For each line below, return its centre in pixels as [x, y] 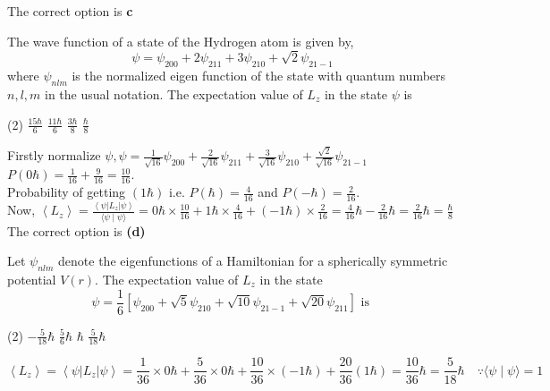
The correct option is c [70, 11]
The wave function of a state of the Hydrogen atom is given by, [181, 41]
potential [32, 279]
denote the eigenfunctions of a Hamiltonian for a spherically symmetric [253, 261]
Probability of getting [67, 192]
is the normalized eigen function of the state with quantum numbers [259, 76]
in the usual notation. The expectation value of [174, 93]
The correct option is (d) [76, 230]
